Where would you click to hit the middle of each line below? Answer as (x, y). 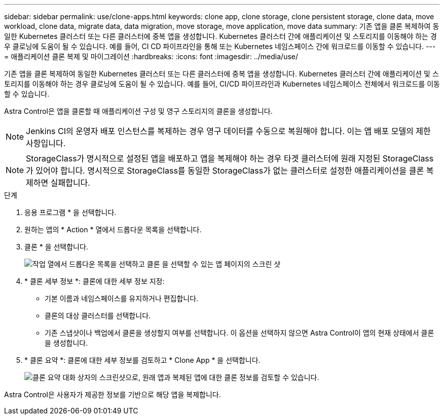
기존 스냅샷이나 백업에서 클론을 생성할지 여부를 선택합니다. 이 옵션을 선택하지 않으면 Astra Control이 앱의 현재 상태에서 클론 (239, 333)
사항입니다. (46, 143)
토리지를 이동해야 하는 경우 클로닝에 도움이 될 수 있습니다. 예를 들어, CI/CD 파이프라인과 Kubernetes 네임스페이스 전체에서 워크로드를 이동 (222, 84)
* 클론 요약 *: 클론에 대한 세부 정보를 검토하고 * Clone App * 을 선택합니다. (142, 360)
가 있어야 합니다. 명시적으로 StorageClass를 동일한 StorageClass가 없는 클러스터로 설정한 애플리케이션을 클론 (225, 171)
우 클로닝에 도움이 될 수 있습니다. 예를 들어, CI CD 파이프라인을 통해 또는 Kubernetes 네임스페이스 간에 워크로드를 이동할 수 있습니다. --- (220, 46)
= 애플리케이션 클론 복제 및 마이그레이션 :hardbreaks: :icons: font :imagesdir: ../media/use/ (151, 56)
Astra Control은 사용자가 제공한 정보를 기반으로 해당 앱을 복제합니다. (113, 394)
